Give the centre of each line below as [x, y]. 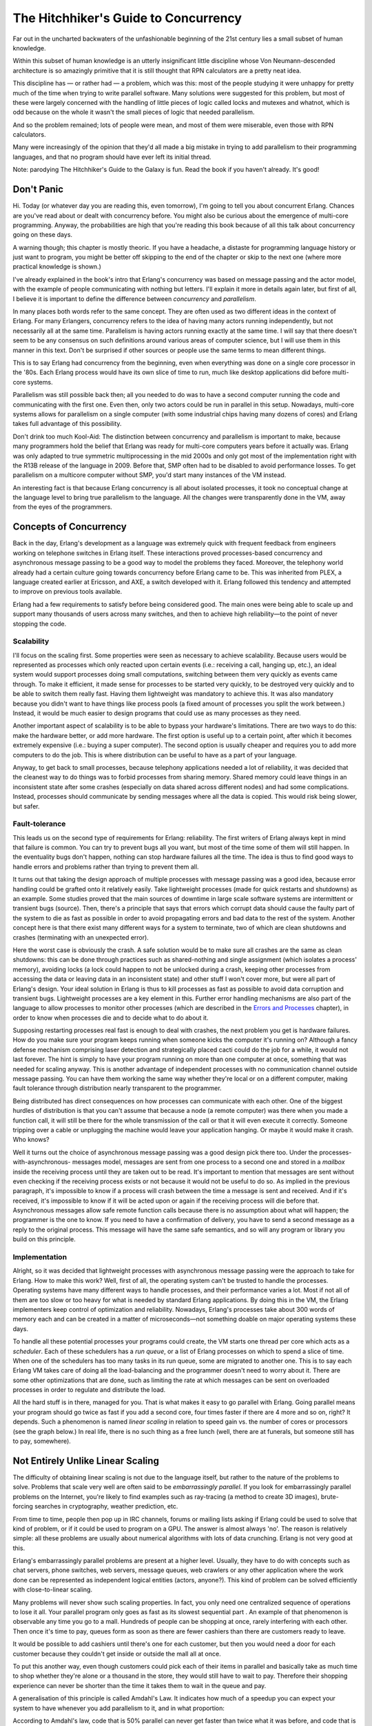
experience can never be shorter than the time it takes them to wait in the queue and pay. [139, 1685]
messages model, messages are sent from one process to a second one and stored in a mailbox [208, 1162]
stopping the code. [40, 623]
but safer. [26, 806]
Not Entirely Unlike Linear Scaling [86, 1461]
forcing [23, 1506]
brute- [330, 1496]
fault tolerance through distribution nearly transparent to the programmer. [117, 1088]
